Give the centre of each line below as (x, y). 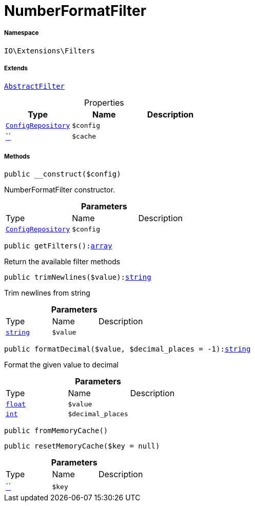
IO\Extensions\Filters (50, 51)
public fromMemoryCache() (56, 431)
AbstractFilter (35, 86)
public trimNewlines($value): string (78, 277)
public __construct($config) (63, 174)
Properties (104, 102)
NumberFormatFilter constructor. (60, 190)
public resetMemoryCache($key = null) (82, 446)
